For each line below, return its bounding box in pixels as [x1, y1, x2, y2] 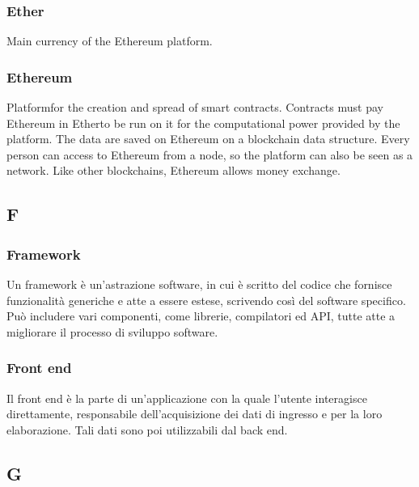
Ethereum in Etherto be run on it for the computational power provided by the [6, 114, 400, 131]
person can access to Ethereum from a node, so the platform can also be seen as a [6, 146, 413, 163]
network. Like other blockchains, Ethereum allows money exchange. [6, 162, 341, 179]
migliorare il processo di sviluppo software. [6, 323, 218, 340]
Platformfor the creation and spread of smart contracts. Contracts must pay [6, 99, 383, 116]
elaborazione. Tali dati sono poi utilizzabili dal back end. [6, 421, 288, 438]
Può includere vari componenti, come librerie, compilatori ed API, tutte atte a [6, 307, 396, 324]
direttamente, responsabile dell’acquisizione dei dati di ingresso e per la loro [6, 405, 383, 422]
